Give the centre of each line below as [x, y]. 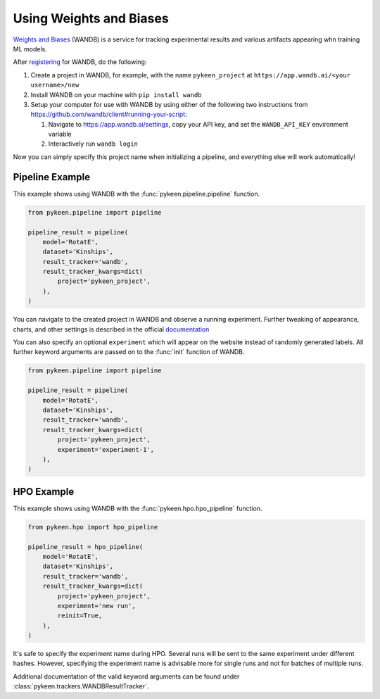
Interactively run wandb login [93, 144]
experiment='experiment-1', [106, 449]
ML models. [30, 49]
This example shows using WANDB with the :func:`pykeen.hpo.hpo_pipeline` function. [138, 508]
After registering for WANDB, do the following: [80, 62]
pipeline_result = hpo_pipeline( [85, 547]
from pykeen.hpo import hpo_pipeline [93, 527]
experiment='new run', [97, 606]
